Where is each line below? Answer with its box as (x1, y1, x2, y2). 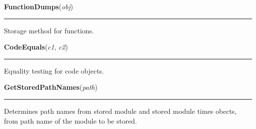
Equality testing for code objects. (4, 65, 104, 76)
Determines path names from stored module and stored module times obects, (4, 105, 237, 116)
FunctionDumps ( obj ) (4, 1, 73, 11)
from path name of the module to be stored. (4, 115, 137, 126)
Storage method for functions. (4, 25, 94, 35)
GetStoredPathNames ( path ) (4, 82, 97, 92)
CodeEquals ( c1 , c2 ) (4, 42, 68, 52)
